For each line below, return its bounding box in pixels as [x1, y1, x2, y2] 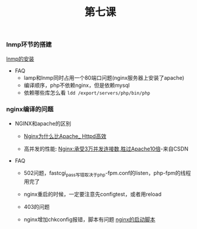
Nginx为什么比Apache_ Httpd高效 [23, 132, 106, 140]
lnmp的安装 [6, 55, 35, 62]
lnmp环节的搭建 [6, 40, 52, 49]
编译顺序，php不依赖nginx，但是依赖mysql [23, 81, 130, 89]
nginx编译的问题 [6, 105, 54, 114]
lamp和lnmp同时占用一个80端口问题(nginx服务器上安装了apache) [23, 74, 184, 81]
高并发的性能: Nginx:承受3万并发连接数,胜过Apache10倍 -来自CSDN [23, 145, 189, 152]
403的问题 [23, 203, 50, 210]
